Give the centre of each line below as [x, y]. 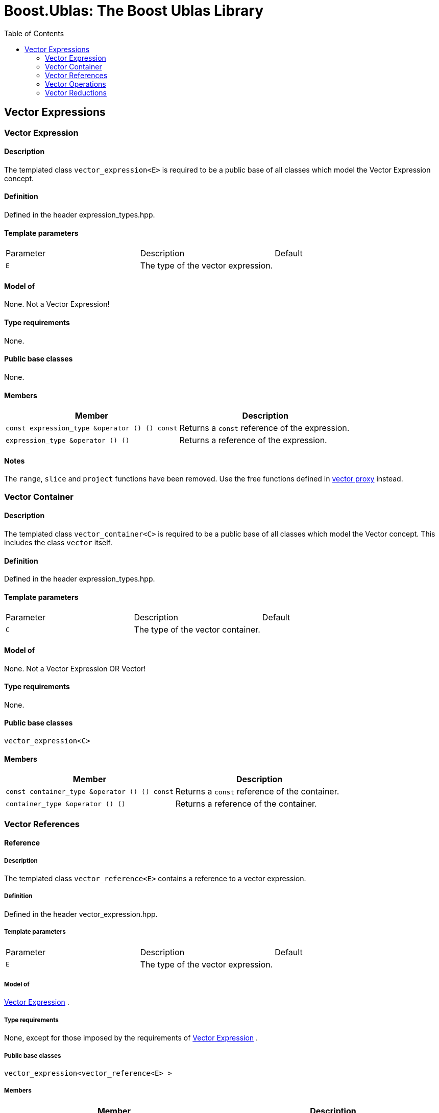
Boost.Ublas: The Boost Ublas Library [134, 11]
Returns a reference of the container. [246, 804]
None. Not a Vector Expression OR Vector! [75, 668]
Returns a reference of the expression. [253, 440]
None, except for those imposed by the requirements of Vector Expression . [131, 1038]
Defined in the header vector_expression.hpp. [81, 914]
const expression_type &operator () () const [92, 428]
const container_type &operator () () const [90, 791]
